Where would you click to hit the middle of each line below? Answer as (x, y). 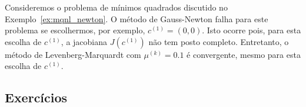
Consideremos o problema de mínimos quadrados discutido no (116, 7)
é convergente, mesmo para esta (244, 54)
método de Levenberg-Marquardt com (73, 54)
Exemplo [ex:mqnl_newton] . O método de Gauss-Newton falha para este (137, 18)
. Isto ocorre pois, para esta (252, 30)
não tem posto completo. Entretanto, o (219, 41)
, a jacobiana (84, 41)
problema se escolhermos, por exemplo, (75, 30)
